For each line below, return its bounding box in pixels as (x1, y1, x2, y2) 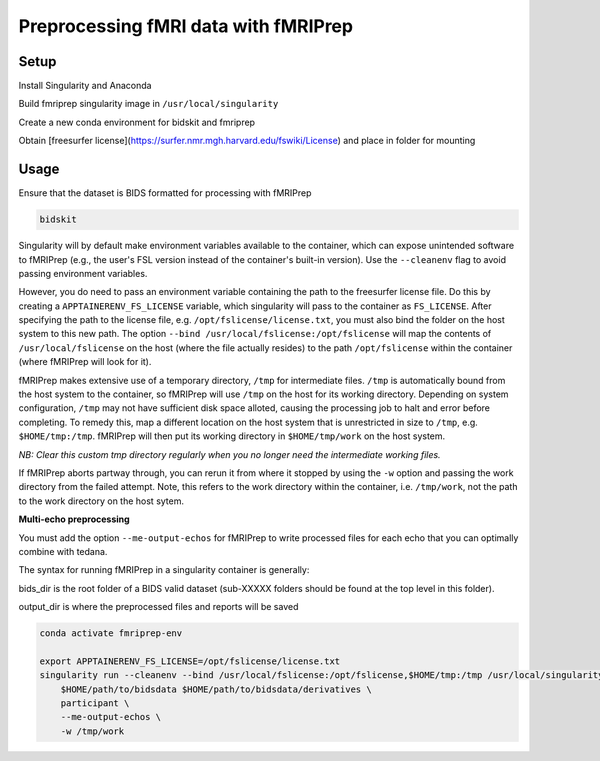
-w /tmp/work (60, 725, 125, 737)
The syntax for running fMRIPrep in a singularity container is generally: (18, 564, 310, 576)
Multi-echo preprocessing (18, 513, 130, 525)
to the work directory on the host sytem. (18, 495, 185, 507)
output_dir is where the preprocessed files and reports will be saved (18, 601, 299, 613)
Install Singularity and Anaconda (18, 80, 152, 92)
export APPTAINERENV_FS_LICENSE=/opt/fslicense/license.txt (39, 655, 341, 667)
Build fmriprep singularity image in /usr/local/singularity (18, 98, 279, 110)
